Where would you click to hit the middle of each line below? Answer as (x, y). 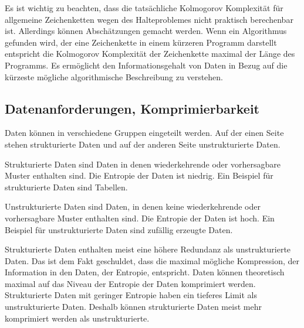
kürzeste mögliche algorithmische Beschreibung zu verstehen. (114, 76)
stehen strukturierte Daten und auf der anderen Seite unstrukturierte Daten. (143, 144)
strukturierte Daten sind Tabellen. (66, 187)
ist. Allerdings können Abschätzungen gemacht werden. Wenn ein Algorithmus (146, 31)
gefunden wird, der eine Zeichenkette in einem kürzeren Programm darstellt (141, 42)
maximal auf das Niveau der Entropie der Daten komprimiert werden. (130, 283)
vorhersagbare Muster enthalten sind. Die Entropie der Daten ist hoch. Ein (140, 218)
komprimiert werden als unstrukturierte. (77, 318)
